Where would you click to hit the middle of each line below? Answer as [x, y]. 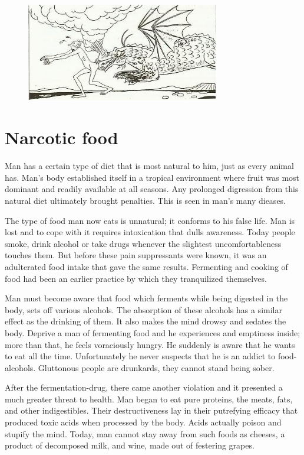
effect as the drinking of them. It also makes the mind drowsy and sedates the [146, 321]
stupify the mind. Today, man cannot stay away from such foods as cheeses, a [145, 433]
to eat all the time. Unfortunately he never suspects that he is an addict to [140, 356]
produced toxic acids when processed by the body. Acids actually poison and [143, 422]
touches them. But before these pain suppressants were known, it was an [136, 255]
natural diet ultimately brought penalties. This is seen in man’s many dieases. [146, 200]
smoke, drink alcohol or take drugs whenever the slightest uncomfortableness [143, 243]
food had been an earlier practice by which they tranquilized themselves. [136, 278]
